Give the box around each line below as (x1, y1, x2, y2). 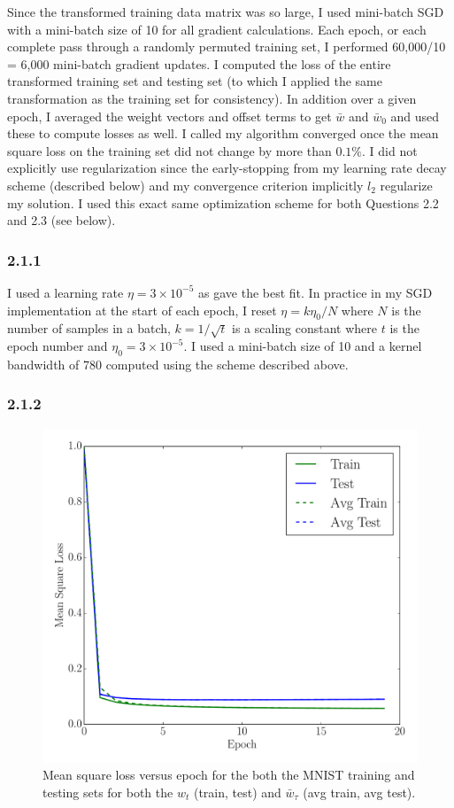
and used (390, 106, 440, 125)
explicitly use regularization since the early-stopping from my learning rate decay (7, 159, 447, 177)
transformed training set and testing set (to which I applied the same (7, 72, 382, 90)
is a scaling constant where (232, 319, 378, 338)
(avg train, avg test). (303, 782, 416, 801)
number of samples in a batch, (7, 319, 171, 338)
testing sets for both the (42, 782, 173, 801)
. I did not (362, 141, 418, 159)
